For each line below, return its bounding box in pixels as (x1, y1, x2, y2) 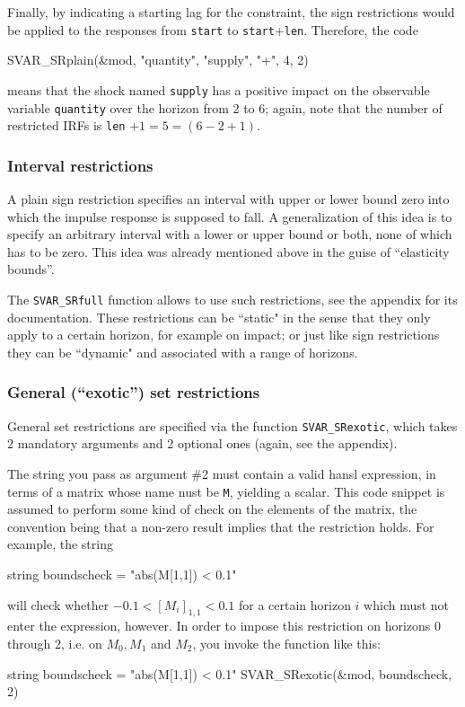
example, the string (7, 535, 113, 553)
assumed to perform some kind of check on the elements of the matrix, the (7, 499, 417, 518)
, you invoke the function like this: (192, 633, 381, 652)
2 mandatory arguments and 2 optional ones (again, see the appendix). (7, 434, 398, 453)
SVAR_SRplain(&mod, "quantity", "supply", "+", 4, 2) (7, 50, 309, 69)
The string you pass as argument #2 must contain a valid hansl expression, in (7, 464, 436, 482)
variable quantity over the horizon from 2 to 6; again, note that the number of (7, 98, 443, 117)
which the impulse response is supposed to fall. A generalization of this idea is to (7, 207, 452, 225)
